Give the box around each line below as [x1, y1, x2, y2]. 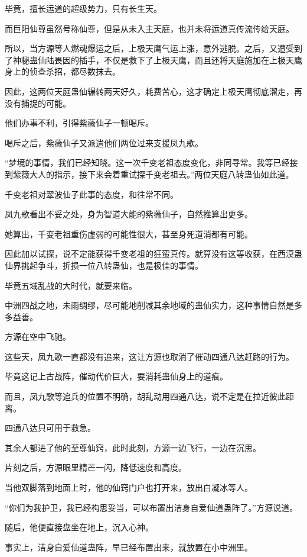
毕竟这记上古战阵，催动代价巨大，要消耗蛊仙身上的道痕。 [5, 370, 228, 382]
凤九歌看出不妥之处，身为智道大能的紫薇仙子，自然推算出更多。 [5, 208, 253, 220]
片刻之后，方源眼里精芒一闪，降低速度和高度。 [5, 461, 187, 474]
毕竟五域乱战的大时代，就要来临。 [5, 279, 137, 291]
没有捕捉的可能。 [5, 96, 71, 109]
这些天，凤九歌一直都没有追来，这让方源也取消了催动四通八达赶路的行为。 [5, 350, 294, 362]
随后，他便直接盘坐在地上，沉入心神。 [5, 521, 153, 533]
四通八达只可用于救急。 [5, 421, 96, 434]
